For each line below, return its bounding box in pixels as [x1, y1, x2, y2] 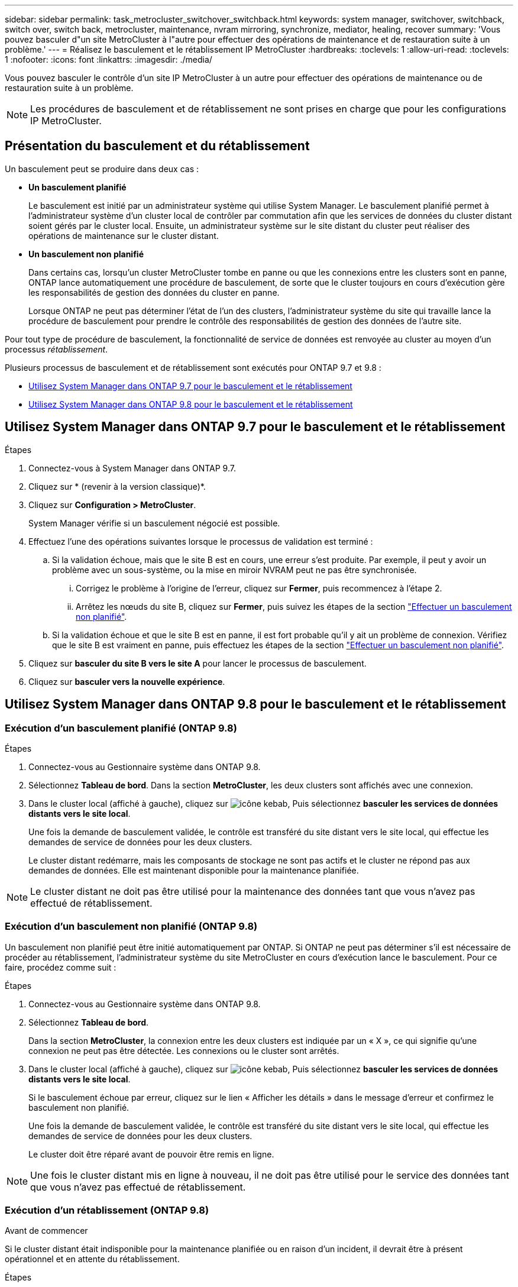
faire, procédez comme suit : [5, 962, 116, 972]
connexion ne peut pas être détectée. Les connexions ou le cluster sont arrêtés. [28, 1045, 339, 1056]
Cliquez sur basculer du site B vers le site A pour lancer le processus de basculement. [28, 658, 367, 668]
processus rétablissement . [5, 344, 108, 354]
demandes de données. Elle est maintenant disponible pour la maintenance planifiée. [28, 865, 359, 875]
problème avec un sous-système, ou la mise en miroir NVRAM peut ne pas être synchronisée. [52, 564, 417, 575]
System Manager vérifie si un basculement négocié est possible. [28, 518, 280, 528]
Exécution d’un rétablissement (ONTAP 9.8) [5, 1204, 209, 1217]
